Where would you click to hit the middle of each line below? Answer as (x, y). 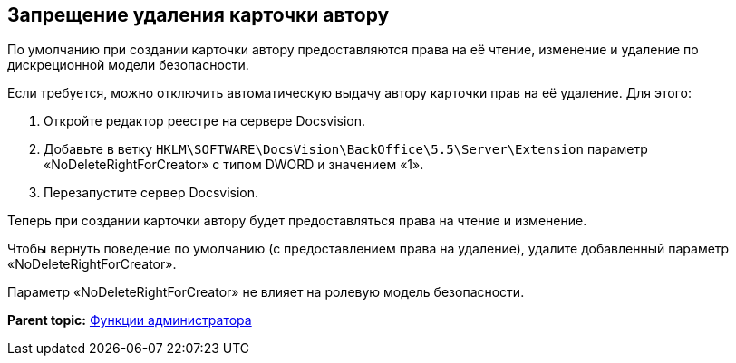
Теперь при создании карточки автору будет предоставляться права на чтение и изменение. (297, 221)
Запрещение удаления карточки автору (199, 15)
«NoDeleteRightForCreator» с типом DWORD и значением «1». (234, 165)
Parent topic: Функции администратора (130, 320)
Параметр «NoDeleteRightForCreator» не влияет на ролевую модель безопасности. (266, 292)
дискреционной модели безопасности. (128, 65)
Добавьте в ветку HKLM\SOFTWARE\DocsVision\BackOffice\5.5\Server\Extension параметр (346, 149)
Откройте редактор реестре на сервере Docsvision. (205, 121)
